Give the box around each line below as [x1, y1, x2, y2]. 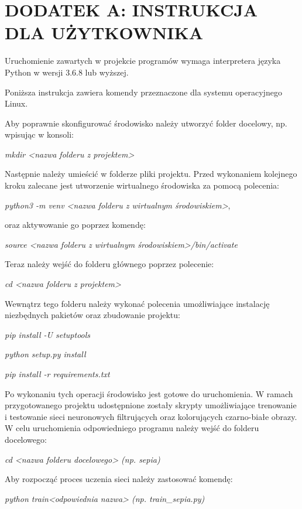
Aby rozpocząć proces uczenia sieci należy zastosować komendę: [5, 473, 233, 485]
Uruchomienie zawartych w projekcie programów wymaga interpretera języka [5, 54, 281, 67]
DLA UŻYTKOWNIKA [5, 21, 204, 45]
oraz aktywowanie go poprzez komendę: [5, 218, 146, 231]
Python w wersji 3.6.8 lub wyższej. [5, 66, 129, 78]
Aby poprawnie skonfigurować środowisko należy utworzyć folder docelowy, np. [5, 117, 287, 129]
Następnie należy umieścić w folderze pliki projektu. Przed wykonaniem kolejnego [5, 168, 297, 180]
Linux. [5, 97, 28, 110]
